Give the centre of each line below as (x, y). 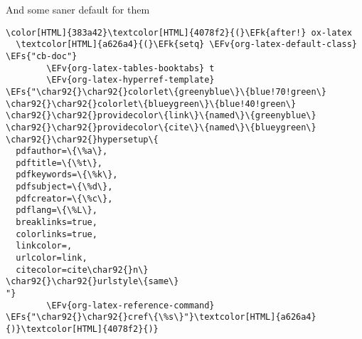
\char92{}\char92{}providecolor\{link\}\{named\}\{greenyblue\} (161, 116)
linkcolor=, (44, 246)
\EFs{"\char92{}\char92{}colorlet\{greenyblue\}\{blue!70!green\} (166, 92)
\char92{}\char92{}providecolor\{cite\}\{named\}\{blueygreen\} (161, 127)
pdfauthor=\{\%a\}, (62, 151)
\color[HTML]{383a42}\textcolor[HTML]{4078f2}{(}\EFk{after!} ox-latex (179, 32)
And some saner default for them (78, 9)
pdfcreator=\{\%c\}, (64, 198)
